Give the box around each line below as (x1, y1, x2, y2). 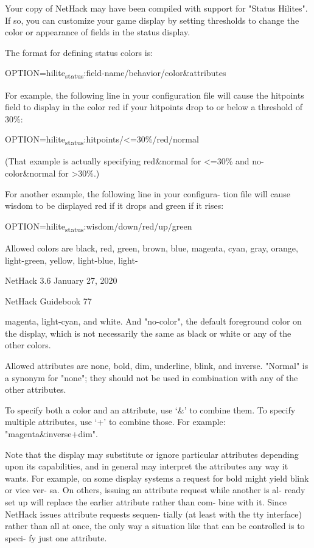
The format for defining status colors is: (5, 46, 153, 58)
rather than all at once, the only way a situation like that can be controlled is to (5, 519, 305, 532)
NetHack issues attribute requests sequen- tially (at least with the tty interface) (5, 507, 302, 520)
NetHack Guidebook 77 (5, 294, 92, 307)
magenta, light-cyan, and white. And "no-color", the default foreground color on (5, 315, 302, 328)
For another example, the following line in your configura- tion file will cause (5, 187, 291, 200)
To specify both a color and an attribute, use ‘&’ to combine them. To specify (5, 403, 296, 416)
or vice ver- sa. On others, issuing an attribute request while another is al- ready (5, 483, 305, 496)
